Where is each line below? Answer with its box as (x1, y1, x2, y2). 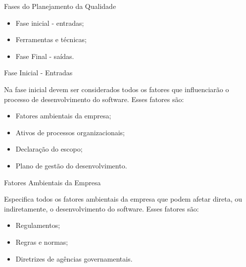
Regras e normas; (15, 236, 68, 247)
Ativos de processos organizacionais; (15, 127, 125, 137)
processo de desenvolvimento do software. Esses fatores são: (4, 94, 184, 104)
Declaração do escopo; (15, 144, 83, 154)
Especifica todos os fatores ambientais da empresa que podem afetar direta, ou (4, 194, 243, 204)
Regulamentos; (15, 220, 60, 230)
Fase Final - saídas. (15, 51, 74, 61)
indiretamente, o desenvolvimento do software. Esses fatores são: (4, 203, 199, 214)
